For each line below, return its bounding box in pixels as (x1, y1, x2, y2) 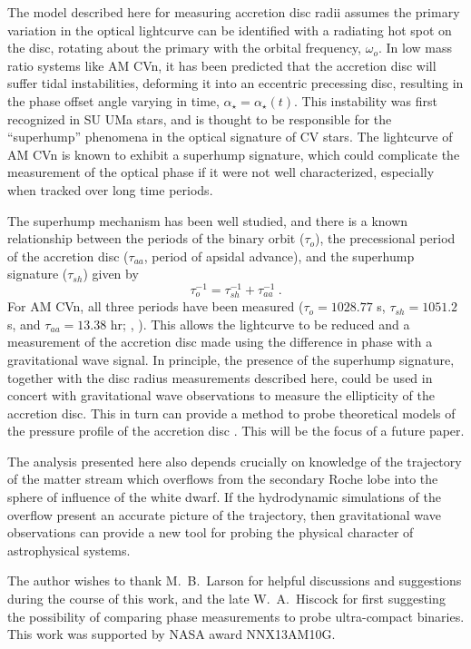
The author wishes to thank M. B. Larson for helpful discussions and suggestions (7, 571, 462, 590)
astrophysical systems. (7, 540, 131, 559)
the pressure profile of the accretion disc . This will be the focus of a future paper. (7, 421, 465, 440)
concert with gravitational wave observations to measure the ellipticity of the (7, 386, 435, 405)
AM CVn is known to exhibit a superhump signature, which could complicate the (7, 144, 460, 163)
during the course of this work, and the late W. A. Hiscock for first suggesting (7, 589, 446, 608)
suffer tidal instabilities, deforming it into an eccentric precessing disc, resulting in (7, 74, 464, 93)
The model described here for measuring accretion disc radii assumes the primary (7, 3, 460, 21)
